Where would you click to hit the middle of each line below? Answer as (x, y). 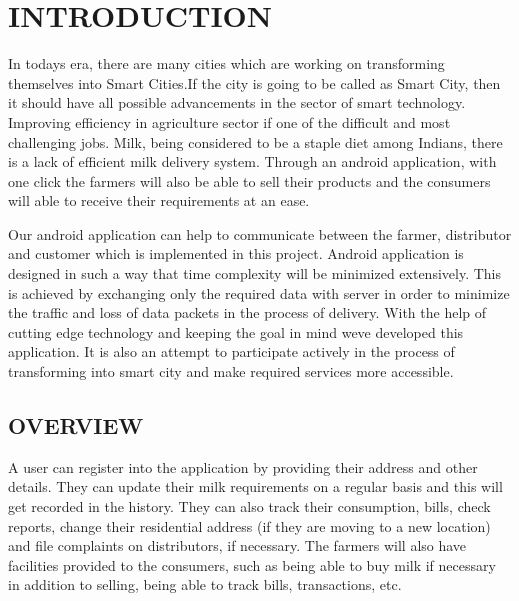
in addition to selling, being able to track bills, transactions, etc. (205, 584)
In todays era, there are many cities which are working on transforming (226, 63)
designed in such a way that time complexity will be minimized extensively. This (254, 273)
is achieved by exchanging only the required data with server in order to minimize (259, 292)
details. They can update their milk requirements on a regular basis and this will (255, 486)
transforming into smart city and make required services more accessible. (231, 371)
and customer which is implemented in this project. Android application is (236, 253)
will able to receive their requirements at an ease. (159, 200)
